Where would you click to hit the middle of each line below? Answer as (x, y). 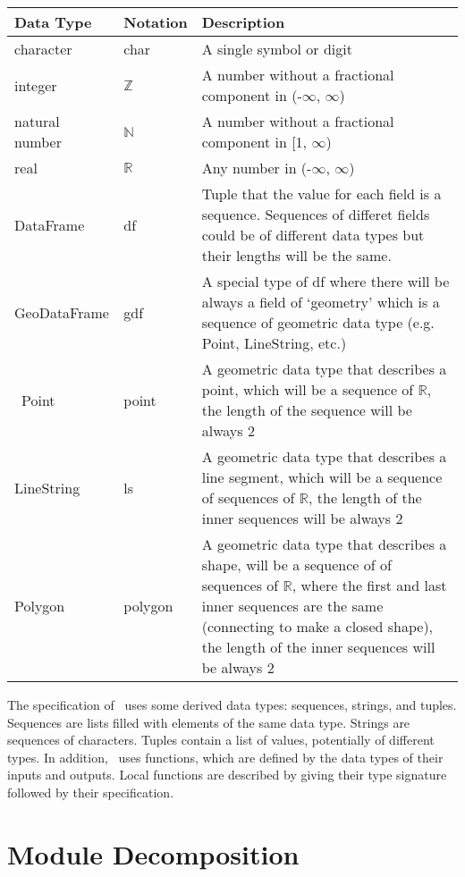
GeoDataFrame (62, 312)
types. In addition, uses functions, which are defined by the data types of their (225, 757)
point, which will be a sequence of (308, 389)
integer (36, 85)
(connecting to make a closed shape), (317, 626)
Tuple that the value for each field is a (321, 194)
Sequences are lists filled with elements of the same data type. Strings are (209, 722)
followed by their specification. (91, 792)
